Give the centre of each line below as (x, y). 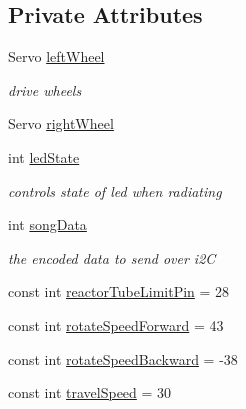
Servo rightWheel (61, 123)
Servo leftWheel (56, 56)
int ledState (44, 156)
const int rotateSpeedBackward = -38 (123, 358)
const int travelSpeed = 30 (90, 392)
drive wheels (45, 89)
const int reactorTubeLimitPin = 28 (119, 291)
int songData (47, 224)
